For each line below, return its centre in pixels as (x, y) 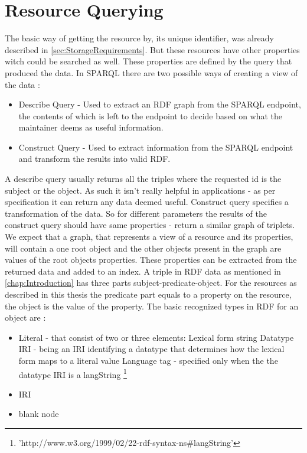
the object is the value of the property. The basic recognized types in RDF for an (152, 306)
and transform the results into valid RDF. (94, 159)
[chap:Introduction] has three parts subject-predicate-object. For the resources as (151, 283)
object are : (25, 317)
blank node (39, 414)
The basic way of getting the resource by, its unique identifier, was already (139, 38)
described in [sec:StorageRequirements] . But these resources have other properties (152, 49)
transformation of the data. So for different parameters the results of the (136, 213)
